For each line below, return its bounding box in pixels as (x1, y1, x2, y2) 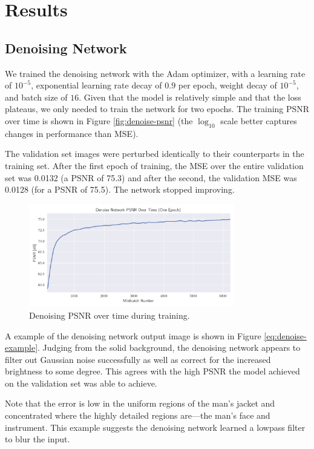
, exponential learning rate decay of (31, 79, 162, 91)
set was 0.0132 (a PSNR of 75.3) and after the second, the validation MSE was (5, 171, 297, 184)
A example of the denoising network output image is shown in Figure (5, 329, 261, 342)
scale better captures (220, 114, 297, 127)
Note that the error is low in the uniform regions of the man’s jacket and (5, 397, 275, 410)
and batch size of (5, 90, 68, 103)
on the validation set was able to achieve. (5, 376, 157, 389)
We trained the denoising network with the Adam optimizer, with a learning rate (5, 67, 306, 79)
